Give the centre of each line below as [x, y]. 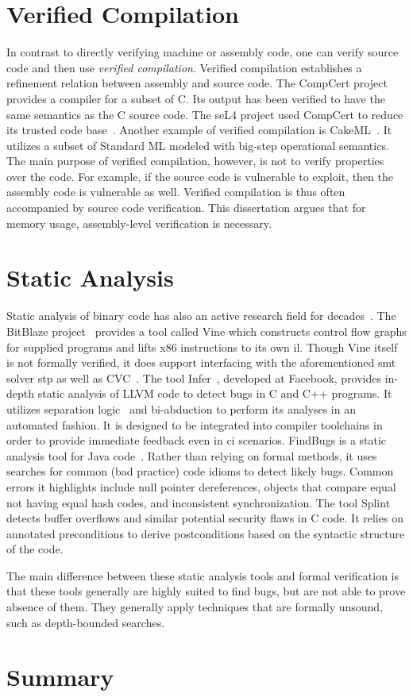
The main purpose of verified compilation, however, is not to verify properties [195, 161]
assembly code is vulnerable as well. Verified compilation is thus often [176, 192]
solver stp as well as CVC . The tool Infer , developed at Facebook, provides [194, 377]
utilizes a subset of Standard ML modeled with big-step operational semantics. [198, 145]
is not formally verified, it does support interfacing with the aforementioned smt [201, 362]
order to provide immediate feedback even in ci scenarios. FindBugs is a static [197, 440]
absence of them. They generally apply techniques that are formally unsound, [195, 607]
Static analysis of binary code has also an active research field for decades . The [201, 316]
